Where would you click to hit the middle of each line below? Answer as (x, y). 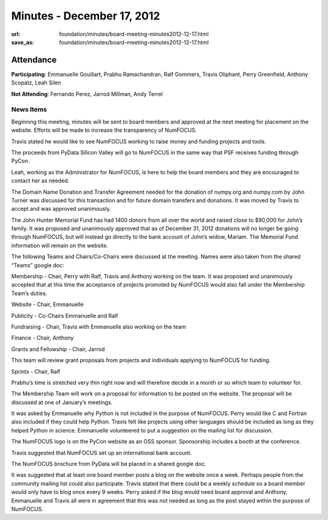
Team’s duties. (29, 293)
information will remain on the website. (60, 245)
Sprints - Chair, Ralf (36, 371)
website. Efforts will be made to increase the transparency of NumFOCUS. (104, 130)
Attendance (34, 60)
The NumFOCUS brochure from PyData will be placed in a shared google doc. (109, 464)
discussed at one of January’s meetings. (62, 402)
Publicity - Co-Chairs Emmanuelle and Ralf (65, 315)
